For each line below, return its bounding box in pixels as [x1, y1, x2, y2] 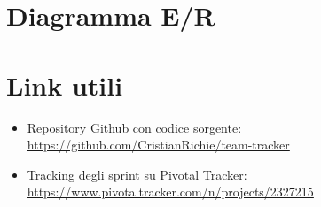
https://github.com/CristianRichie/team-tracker [27, 135, 290, 154]
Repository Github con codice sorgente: [27, 118, 242, 136]
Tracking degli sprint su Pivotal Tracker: [27, 165, 247, 183]
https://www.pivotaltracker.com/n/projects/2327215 [27, 182, 314, 201]
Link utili [6, 66, 123, 103]
